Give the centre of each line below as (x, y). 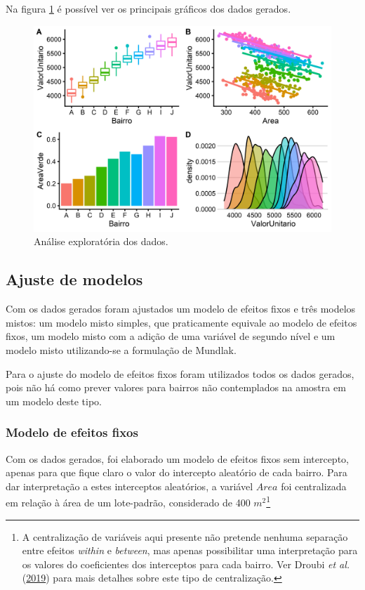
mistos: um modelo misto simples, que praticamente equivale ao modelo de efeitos (181, 322)
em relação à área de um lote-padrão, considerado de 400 (128, 502)
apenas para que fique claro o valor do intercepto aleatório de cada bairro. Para (177, 472)
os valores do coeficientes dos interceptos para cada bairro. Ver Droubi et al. (186, 564)
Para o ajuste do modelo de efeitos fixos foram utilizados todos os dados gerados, (180, 373)
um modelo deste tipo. (54, 401)
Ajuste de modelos (74, 279)
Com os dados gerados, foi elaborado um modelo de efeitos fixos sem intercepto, (177, 458)
